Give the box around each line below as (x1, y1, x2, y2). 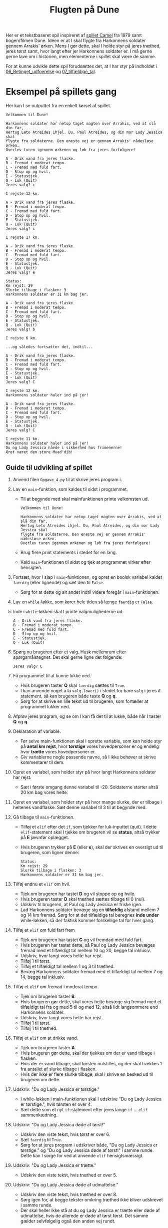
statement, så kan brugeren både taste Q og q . (20, 693, 117, 699)
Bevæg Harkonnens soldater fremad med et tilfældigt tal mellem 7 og (20, 968, 163, 975)
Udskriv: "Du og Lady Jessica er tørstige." (12, 1086, 99, 1092)
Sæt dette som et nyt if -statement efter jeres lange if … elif (20, 1106, 148, 1112)
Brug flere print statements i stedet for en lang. (20, 549, 117, 555)
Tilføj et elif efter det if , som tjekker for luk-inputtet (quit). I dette (20, 824, 157, 830)
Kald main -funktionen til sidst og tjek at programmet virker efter (20, 559, 151, 565)
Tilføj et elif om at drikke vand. (12, 1035, 78, 1041)
